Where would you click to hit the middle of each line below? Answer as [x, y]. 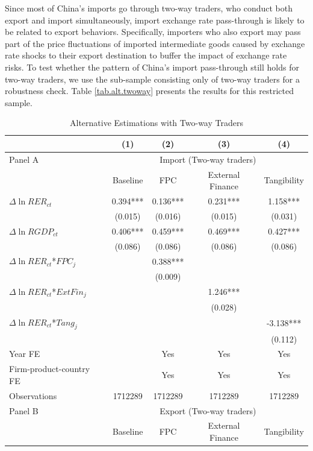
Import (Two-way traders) [208, 159]
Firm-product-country [50, 369]
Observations [33, 395]
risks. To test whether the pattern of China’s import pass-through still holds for [152, 67]
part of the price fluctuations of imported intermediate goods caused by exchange [155, 43]
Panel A [24, 159]
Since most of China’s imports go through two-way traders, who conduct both [149, 8]
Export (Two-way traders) [208, 410]
